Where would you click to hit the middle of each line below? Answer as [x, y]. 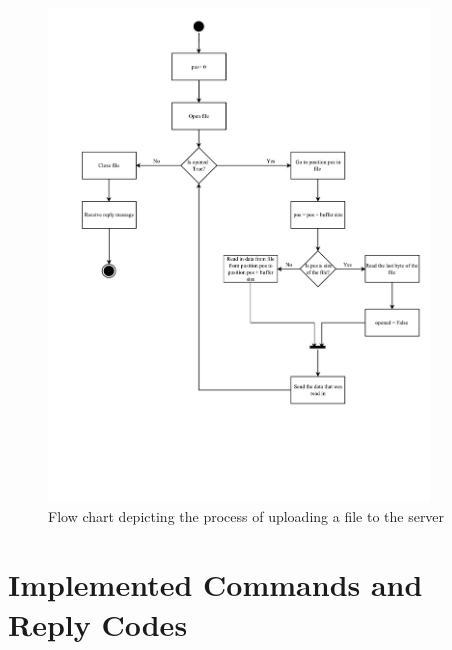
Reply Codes [98, 623]
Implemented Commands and [215, 584]
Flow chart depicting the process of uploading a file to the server [246, 515]
